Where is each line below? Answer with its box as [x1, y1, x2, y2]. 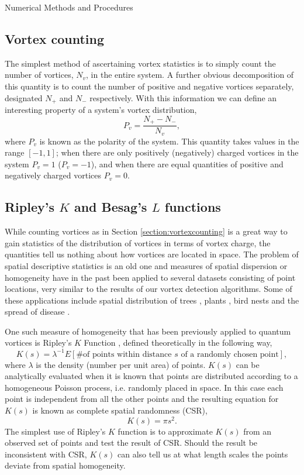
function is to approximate [118, 425, 213, 437]
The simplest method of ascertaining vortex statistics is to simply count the [5, 57, 276, 69]
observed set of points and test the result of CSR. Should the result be [5, 436, 258, 449]
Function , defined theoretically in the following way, [84, 336, 272, 349]
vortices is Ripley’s [5, 336, 72, 349]
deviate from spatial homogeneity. [5, 459, 126, 471]
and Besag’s [74, 198, 147, 216]
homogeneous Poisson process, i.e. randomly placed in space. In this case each [5, 381, 284, 393]
